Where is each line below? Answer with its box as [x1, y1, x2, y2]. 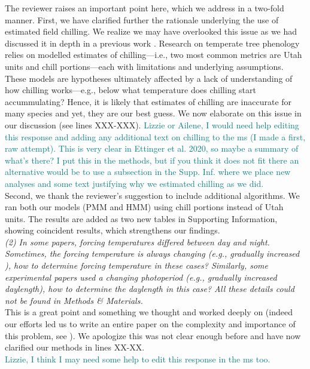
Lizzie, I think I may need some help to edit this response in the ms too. [5, 352, 271, 365]
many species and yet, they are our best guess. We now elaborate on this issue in [5, 107, 302, 119]
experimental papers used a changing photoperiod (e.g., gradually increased [5, 270, 277, 283]
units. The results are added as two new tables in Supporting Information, [5, 212, 278, 225]
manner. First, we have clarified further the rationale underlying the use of [5, 13, 279, 26]
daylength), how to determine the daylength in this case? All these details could [5, 282, 294, 295]
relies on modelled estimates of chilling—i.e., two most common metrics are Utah [5, 48, 302, 61]
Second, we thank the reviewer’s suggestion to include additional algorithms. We [5, 189, 300, 201]
